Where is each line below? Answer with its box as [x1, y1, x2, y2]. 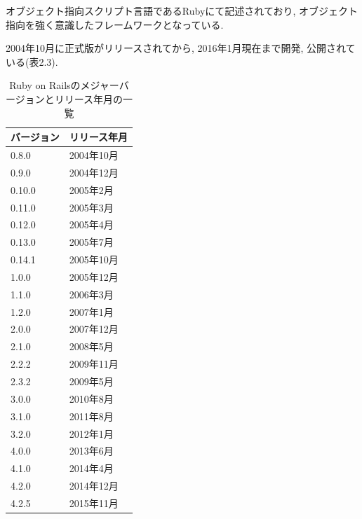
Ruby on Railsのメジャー [9, 78, 119, 92]
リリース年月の [54, 91, 123, 106]
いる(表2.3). [6, 54, 58, 69]
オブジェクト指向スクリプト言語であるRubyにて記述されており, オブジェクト [6, 4, 358, 18]
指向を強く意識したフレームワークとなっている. [6, 17, 224, 32]
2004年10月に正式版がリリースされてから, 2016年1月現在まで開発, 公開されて [6, 41, 356, 55]
